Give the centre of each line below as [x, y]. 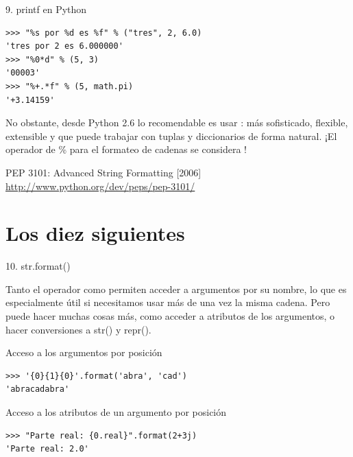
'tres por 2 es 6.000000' [64, 46]
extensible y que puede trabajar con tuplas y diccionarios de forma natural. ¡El [171, 136]
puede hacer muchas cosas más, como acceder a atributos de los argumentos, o [170, 316]
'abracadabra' [38, 389]
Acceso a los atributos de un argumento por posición [116, 412]
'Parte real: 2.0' [47, 449]
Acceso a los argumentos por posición [84, 352]
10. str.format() [38, 266]
